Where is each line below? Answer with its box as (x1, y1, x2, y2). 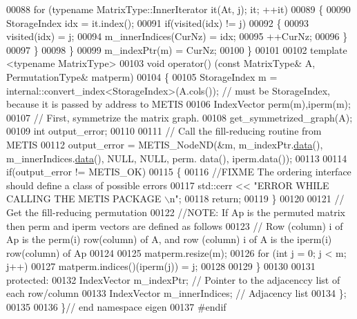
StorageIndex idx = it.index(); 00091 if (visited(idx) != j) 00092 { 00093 (6, 15, 309, 30)
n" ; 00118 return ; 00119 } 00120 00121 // (169, 191, 345, 206)
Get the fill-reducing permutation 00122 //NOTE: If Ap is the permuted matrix (6, 204, 345, 219)
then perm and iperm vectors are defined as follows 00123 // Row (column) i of (6, 218, 343, 233)
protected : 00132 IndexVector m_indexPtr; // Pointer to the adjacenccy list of (6, 272, 340, 287)
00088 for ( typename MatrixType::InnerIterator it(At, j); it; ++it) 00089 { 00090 (6, 2, 351, 16)
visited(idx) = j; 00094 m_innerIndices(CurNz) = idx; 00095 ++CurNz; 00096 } (6, 29, 348, 43)
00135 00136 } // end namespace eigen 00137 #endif (6, 300, 226, 314)
